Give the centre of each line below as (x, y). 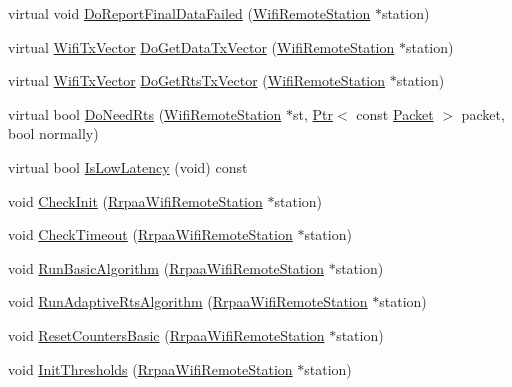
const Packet (395, 113)
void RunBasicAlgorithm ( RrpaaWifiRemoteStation (166, 267)
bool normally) (53, 133)
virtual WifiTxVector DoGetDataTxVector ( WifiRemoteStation (201, 46)
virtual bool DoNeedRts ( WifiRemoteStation (145, 113)
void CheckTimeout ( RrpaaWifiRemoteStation (150, 234)
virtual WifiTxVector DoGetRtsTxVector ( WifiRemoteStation (196, 80)
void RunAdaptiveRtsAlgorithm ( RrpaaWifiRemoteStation (188, 301)
